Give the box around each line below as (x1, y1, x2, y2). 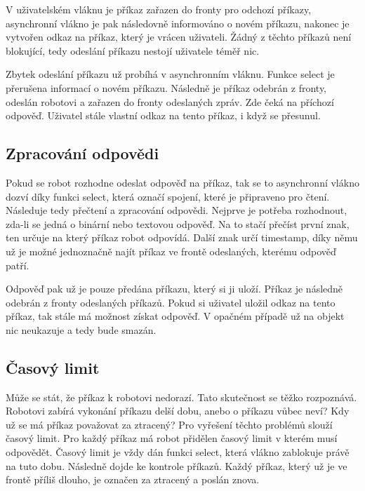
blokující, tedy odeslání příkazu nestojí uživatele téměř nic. (6, 43, 260, 58)
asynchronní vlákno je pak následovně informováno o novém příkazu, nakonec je (6, 15, 350, 30)
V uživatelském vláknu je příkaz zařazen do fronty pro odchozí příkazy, (6, 2, 312, 16)
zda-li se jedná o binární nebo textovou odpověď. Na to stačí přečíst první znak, (6, 216, 350, 231)
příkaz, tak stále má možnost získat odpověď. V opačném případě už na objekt (6, 309, 345, 323)
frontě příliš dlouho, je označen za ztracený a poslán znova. (6, 472, 260, 487)
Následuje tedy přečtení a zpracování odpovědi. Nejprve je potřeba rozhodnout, (6, 203, 347, 217)
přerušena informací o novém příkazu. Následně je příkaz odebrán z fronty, (6, 80, 327, 95)
